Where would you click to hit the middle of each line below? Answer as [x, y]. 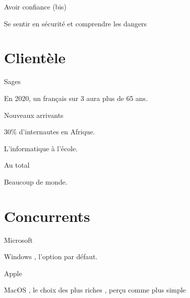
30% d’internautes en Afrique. [49, 132]
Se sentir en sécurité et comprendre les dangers [76, 23]
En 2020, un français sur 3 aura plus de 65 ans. [76, 98]
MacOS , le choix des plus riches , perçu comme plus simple [95, 290]
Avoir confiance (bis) [35, 6]
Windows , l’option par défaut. [51, 256]
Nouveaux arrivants [34, 115]
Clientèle [35, 57]
